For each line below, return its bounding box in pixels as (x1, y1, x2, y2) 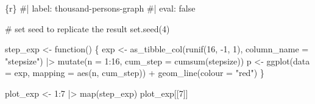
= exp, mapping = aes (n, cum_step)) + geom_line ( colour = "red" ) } (5, 66, 264, 79)
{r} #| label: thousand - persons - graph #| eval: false (5, 2, 196, 14)
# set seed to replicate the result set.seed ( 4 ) (5, 22, 170, 35)
